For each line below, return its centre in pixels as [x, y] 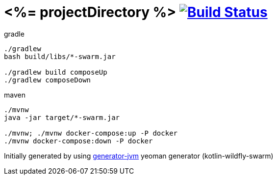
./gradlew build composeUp [56, 72]
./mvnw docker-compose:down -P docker [78, 141]
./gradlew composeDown [48, 80]
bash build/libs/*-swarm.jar [60, 56]
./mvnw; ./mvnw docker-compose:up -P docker [91, 133]
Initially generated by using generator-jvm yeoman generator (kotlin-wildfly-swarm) [139, 156]
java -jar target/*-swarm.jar [62, 117]
